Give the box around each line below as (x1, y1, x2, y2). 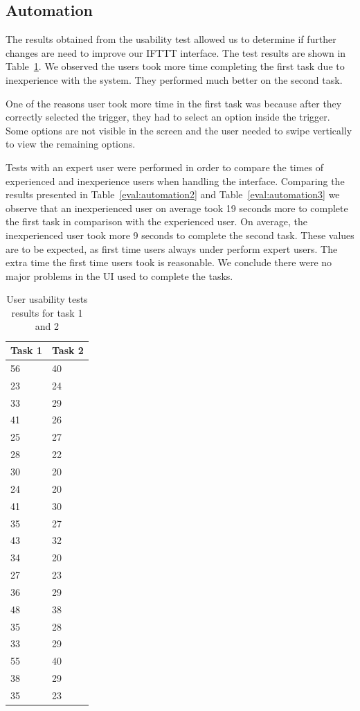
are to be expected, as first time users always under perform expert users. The (6, 241, 338, 256)
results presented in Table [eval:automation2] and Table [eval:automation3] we (6, 187, 340, 202)
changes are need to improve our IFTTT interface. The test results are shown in (6, 45, 346, 60)
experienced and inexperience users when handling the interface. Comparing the (6, 173, 345, 188)
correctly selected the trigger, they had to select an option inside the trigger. (6, 109, 330, 124)
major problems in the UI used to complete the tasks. (6, 268, 233, 283)
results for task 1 (11, 305, 83, 319)
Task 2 (51, 343, 84, 358)
